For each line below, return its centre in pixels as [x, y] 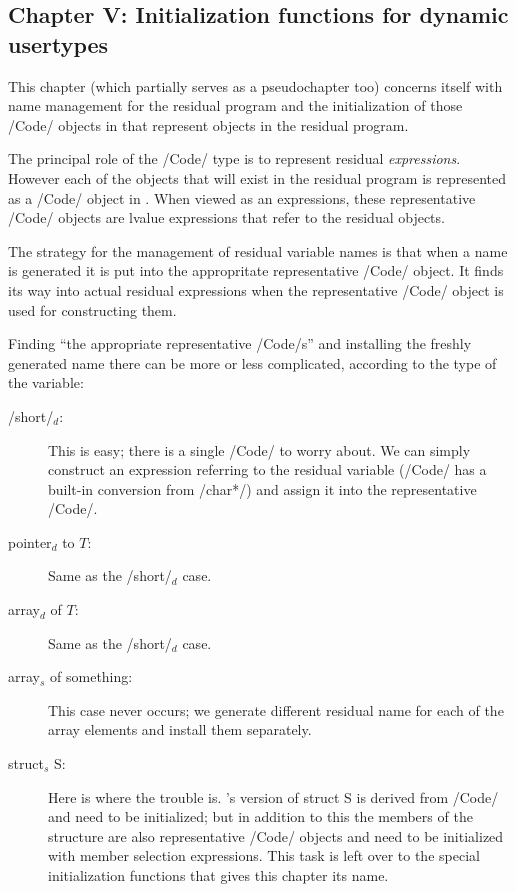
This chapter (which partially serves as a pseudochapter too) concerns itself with [255, 85]
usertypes [58, 43]
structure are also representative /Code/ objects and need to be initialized [276, 835]
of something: [91, 676]
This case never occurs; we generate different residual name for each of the [276, 709]
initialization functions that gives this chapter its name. [218, 875]
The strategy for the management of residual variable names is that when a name [258, 250]
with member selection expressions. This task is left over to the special [264, 855]
